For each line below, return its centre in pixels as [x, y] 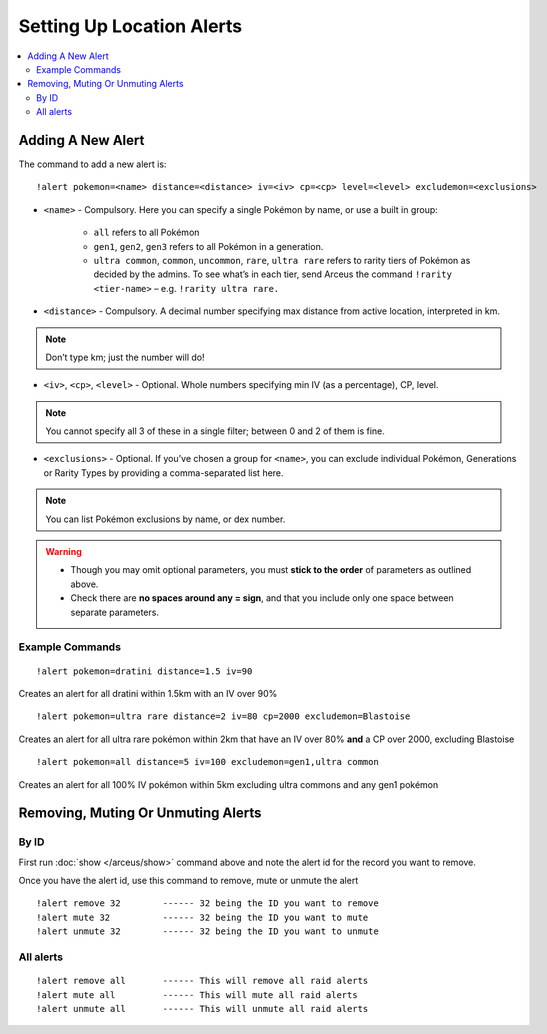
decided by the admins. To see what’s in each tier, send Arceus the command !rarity [272, 274]
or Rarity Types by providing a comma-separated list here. [163, 472]
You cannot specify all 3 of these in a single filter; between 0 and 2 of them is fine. [215, 431]
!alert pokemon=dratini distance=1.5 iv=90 [144, 671]
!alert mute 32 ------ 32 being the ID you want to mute [202, 917]
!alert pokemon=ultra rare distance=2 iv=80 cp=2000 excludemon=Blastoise [223, 716]
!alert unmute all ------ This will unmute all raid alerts [202, 1008]
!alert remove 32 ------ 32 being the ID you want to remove [207, 903]
